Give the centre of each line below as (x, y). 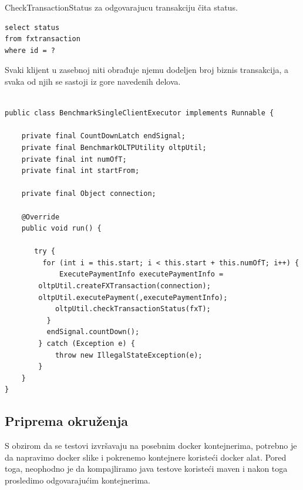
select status (32, 27)
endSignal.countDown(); (93, 332)
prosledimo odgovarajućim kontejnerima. (78, 480)
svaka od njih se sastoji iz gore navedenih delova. (93, 81)
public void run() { (61, 229)
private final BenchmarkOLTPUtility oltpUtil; (114, 147)
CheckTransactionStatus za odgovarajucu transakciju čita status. (121, 7)
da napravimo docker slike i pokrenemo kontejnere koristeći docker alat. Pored (146, 457)
